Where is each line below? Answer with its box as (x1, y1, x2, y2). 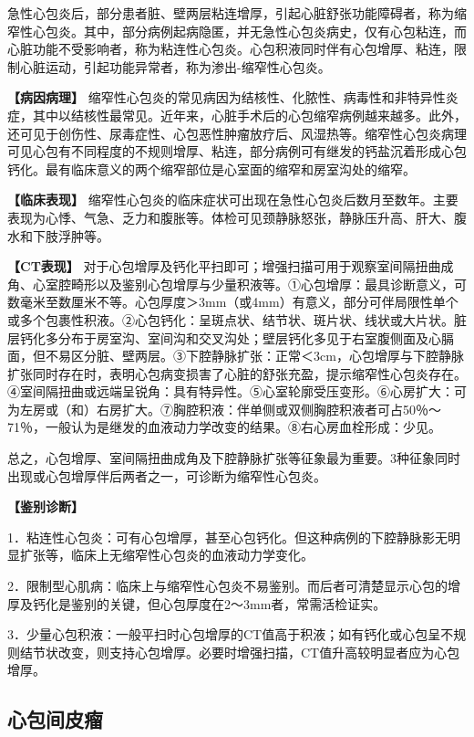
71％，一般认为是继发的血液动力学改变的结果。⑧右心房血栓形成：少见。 (7, 417, 441, 437)
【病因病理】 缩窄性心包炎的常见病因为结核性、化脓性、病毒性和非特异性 (7, 88, 446, 107)
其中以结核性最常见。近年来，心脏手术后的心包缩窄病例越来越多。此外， (32, 105, 467, 124)
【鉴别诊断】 (7, 497, 84, 516)
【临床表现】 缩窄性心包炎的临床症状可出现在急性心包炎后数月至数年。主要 (7, 190, 459, 209)
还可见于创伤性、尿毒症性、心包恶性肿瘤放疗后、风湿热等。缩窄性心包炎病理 (7, 123, 467, 142)
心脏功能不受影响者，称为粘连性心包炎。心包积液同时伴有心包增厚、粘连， (7, 39, 454, 58)
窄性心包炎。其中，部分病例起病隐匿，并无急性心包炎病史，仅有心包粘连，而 (7, 21, 467, 40)
